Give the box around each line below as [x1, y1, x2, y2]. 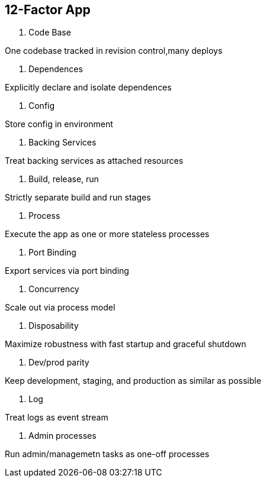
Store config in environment [5, 119, 113, 130]
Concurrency [28, 284, 79, 295]
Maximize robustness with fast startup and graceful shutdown [5, 339, 246, 350]
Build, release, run [28, 174, 99, 185]
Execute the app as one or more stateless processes [5, 229, 210, 240]
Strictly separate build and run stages [5, 192, 151, 203]
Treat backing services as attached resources [5, 156, 184, 166]
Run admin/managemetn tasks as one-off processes [5, 449, 210, 460]
